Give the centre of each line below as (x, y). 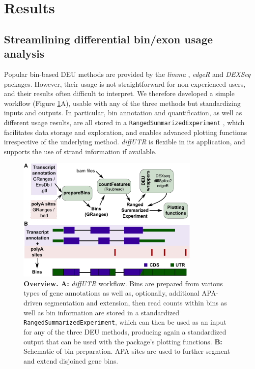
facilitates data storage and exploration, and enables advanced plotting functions (126, 132)
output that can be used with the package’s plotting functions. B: (123, 341)
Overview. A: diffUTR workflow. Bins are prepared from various (123, 283)
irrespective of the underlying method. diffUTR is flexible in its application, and (125, 142)
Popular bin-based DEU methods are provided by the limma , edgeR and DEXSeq (127, 74)
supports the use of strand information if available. (80, 151)
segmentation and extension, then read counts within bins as (136, 303)
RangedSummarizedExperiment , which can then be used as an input (125, 322)
